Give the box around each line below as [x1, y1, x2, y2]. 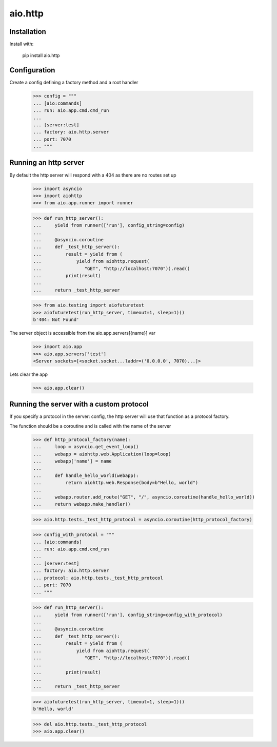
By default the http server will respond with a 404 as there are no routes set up [9, 172, 176, 178]
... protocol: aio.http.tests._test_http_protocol [33, 575, 164, 581]
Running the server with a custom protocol [9, 400, 149, 409]
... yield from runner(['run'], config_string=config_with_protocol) [33, 611, 223, 618]
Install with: [9, 41, 34, 47]
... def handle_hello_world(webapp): [33, 472, 139, 478]
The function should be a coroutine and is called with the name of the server [9, 423, 171, 429]
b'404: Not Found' [33, 317, 80, 323]
